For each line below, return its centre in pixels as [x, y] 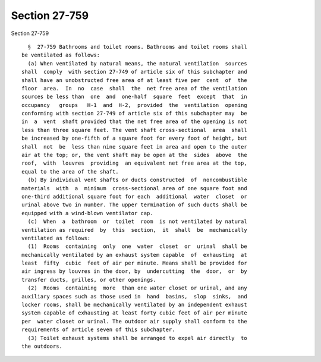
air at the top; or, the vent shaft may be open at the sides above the [134, 155]
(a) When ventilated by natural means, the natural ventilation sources [137, 63]
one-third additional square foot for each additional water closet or [134, 196]
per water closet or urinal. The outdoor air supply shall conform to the [134, 321]
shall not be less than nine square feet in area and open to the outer [134, 147]
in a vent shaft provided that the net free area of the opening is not [134, 122]
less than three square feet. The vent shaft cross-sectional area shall [134, 130]
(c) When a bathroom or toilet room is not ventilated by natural [137, 222]
